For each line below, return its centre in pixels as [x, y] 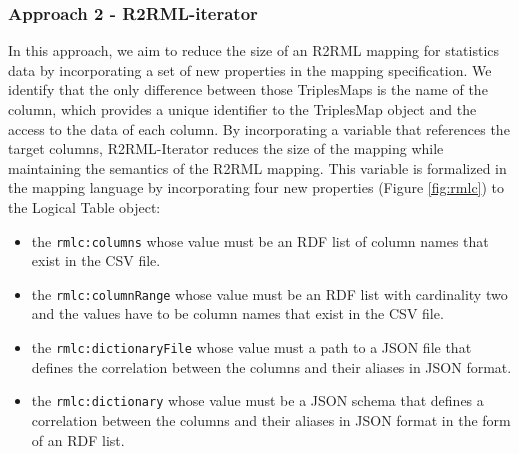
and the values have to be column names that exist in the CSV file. [237, 313]
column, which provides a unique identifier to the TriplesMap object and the [242, 109]
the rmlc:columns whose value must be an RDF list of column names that [260, 240]
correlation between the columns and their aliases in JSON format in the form [271, 419]
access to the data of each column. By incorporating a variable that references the [259, 128]
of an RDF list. [78, 439]
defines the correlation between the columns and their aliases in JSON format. [271, 366]
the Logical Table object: [84, 206]
